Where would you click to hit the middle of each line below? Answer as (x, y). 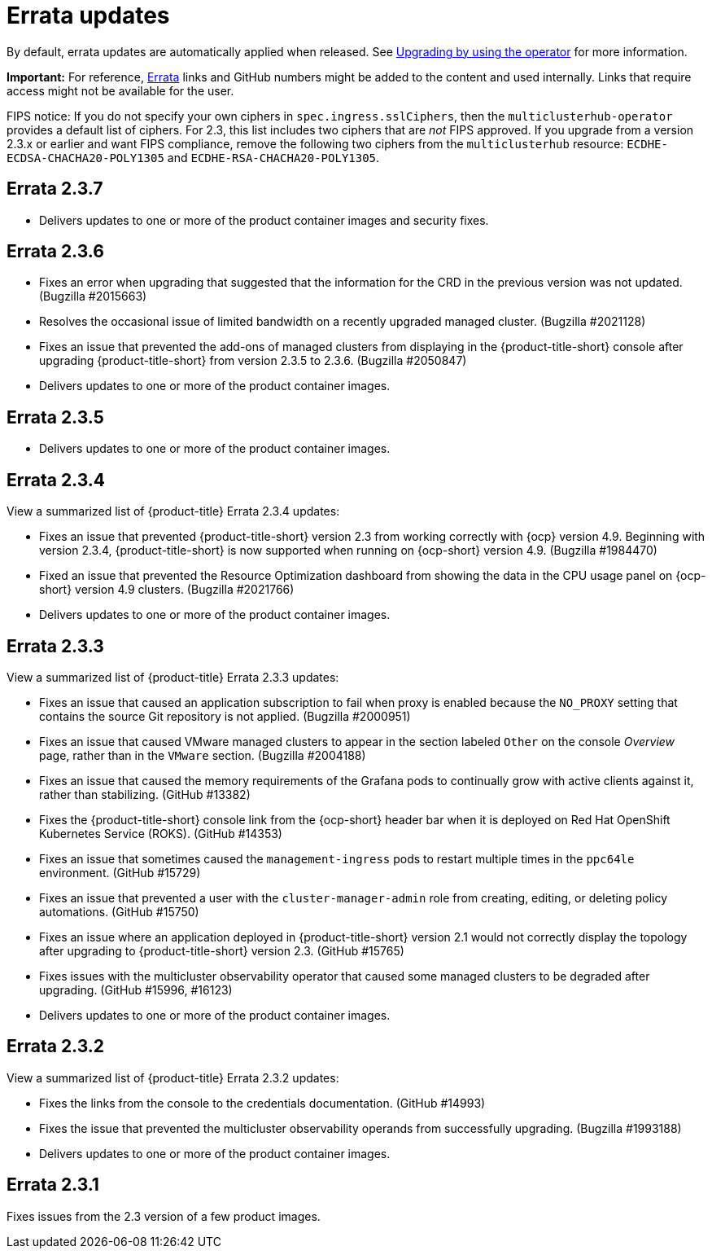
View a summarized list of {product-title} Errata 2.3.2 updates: (173, 1077)
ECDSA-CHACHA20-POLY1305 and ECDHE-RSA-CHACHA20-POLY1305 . (193, 157)
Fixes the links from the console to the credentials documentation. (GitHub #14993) (262, 1103)
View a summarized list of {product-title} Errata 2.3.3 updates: (173, 677)
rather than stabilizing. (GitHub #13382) (145, 794)
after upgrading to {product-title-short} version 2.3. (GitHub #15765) (222, 950)
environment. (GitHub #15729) (120, 872)
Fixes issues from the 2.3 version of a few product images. (164, 1216)
